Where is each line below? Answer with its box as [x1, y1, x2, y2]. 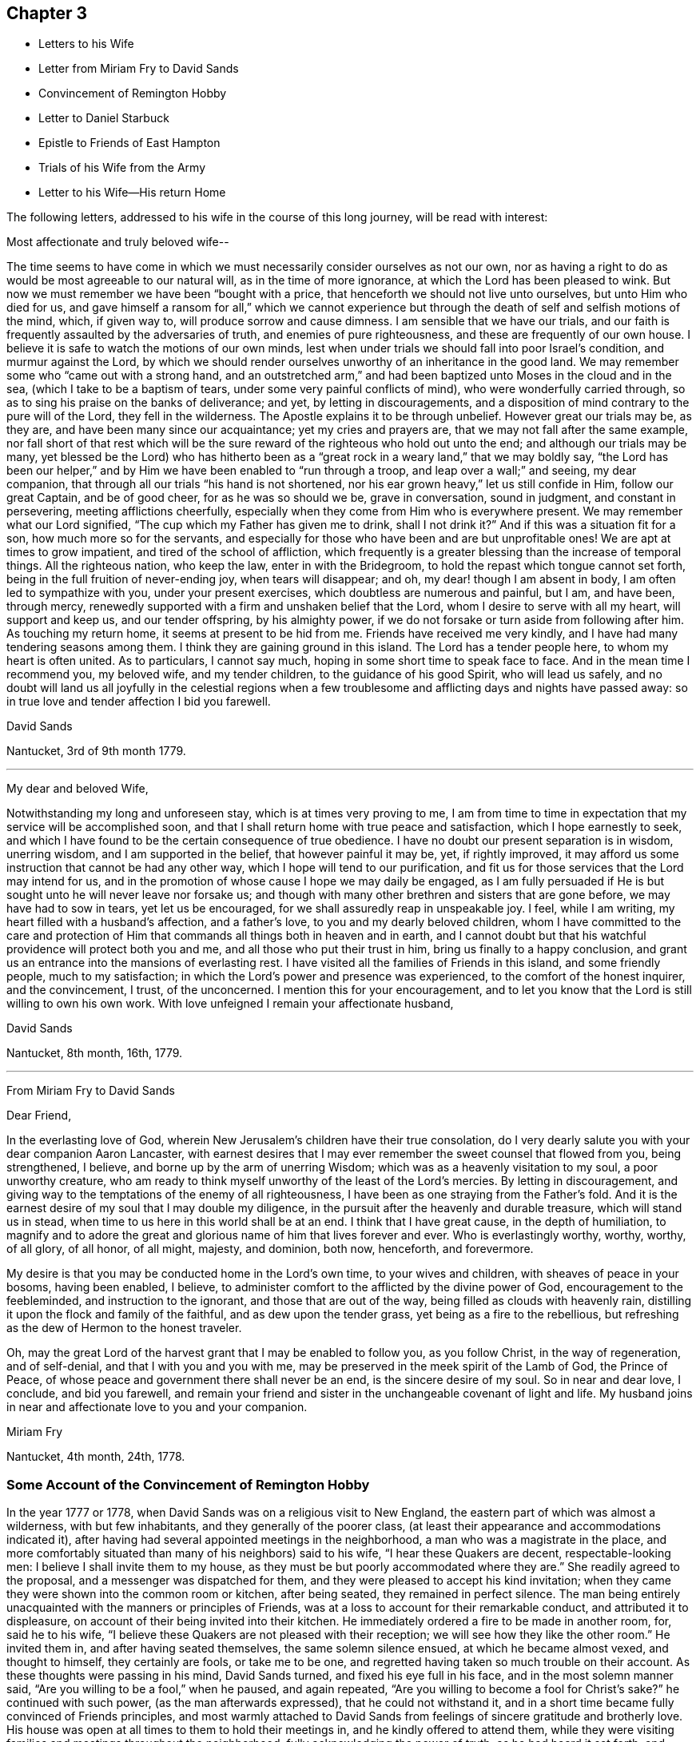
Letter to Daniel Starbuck [38, 111, 169, 125]
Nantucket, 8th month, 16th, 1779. [6, 1046, 183, 1060]
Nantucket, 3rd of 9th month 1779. [6, 744, 186, 758]
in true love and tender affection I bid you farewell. [6, 694, 271, 709]
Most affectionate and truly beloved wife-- [6, 235, 229, 249]
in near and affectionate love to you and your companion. [6, 1400, 308, 1414]
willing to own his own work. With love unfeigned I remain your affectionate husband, [6, 996, 454, 1011]
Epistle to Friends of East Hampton [38, 136, 221, 150]
